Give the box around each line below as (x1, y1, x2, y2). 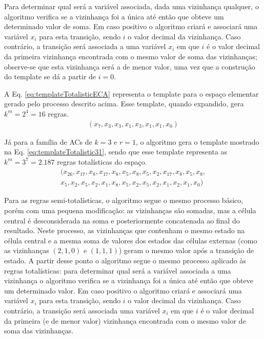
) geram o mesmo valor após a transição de (118, 245, 254, 256)
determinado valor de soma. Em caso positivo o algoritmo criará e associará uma (4, 21, 258, 32)
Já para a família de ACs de (4, 136, 92, 147)
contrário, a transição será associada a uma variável (4, 41, 166, 52)
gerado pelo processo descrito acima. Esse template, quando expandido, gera (4, 98, 244, 109)
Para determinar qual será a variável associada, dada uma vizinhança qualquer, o (4, 1, 259, 11)
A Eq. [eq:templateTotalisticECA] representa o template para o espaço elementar (4, 88, 259, 99)
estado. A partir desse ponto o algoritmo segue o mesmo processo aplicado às (4, 255, 247, 265)
